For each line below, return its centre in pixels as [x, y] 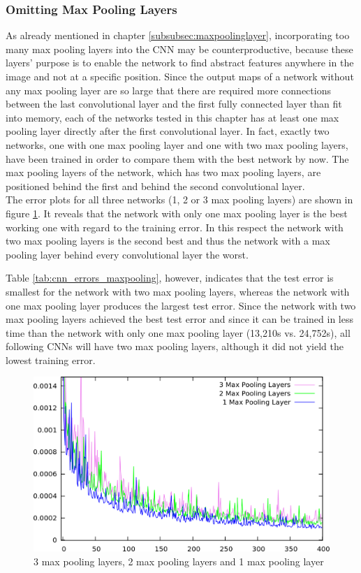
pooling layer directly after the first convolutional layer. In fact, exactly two [168, 131]
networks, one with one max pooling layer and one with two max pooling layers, [177, 144]
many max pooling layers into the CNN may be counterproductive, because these [179, 49]
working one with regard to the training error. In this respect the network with [175, 227]
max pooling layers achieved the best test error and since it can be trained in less [180, 319]
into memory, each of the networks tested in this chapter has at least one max [172, 117]
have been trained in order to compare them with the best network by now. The [177, 158]
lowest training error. [51, 360]
